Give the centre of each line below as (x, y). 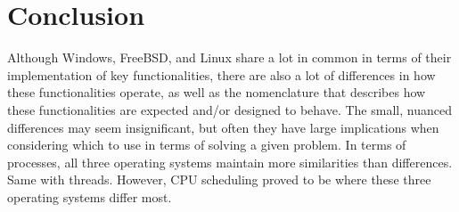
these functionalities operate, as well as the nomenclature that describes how (217, 92)
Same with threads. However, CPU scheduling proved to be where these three (219, 179)
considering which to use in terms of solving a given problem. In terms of (207, 145)
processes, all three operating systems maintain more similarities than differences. (230, 162)
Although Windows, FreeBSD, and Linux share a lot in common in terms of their (229, 57)
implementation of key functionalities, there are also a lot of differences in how (221, 74)
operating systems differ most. (90, 196)
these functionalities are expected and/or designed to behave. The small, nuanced (229, 109)
